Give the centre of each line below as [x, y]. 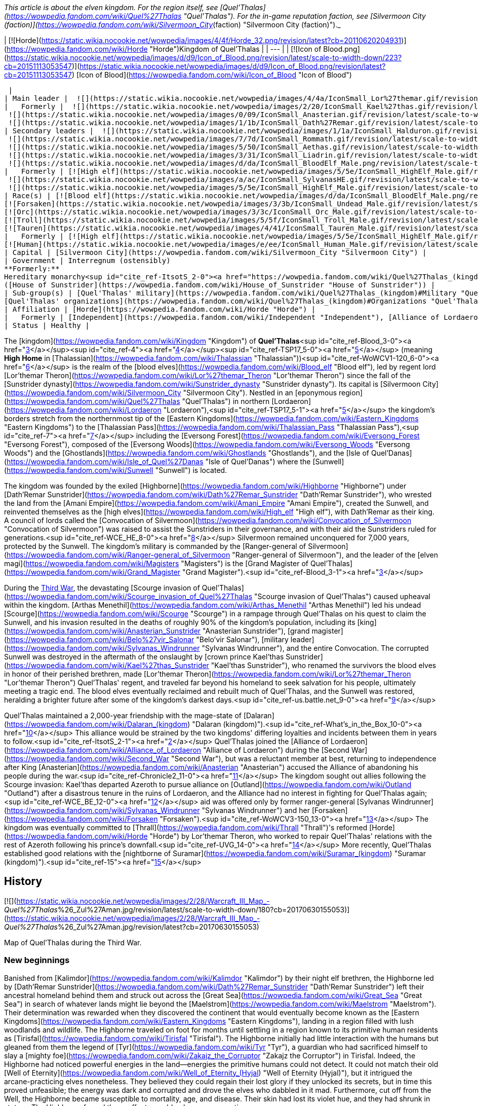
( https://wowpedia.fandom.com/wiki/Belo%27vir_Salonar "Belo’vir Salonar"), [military [146, 639]
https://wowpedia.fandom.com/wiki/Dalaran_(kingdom [97, 724]
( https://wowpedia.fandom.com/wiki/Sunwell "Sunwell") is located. [116, 470]
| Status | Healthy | [47, 325]
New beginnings [37, 960]
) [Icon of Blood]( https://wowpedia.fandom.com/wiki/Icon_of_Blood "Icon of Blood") [212, 75]
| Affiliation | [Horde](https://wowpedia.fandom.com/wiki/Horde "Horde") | [160, 309]
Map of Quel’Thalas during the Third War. [73, 942]
